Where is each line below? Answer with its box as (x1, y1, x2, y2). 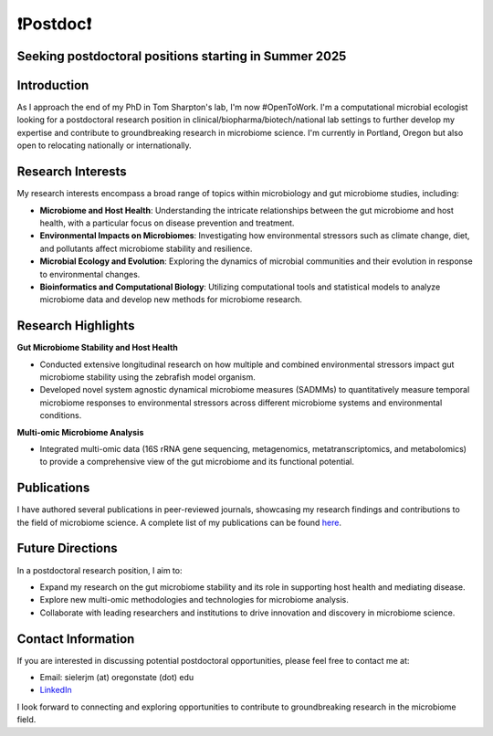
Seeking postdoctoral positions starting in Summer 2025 (16, 48, 347, 64)
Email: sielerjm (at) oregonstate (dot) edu (39, 671, 194, 682)
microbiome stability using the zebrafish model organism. (39, 371, 256, 383)
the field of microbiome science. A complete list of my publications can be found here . (16, 517, 342, 528)
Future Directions (16, 541, 118, 556)
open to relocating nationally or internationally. (16, 140, 192, 151)
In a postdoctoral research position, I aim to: (16, 564, 183, 575)
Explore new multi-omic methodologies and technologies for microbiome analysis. (39, 594, 349, 605)
